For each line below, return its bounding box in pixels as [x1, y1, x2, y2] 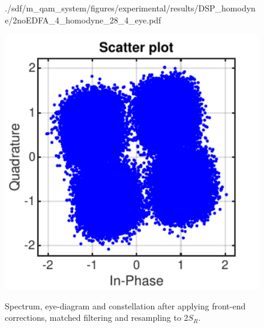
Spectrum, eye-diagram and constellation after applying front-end [5, 299, 246, 312]
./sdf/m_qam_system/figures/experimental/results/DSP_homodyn [5, 2, 256, 14]
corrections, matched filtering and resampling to [5, 311, 181, 324]
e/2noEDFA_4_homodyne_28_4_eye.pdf [5, 13, 161, 26]
